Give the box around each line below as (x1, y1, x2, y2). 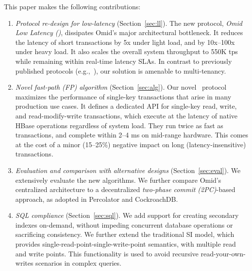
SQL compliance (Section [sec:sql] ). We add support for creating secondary (15, 210, 239, 220)
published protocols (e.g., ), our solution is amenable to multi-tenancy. (15, 65, 226, 76)
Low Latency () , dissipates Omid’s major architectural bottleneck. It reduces (15, 27, 243, 38)
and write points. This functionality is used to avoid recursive (15, 248, 199, 258)
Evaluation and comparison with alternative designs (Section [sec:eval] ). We (15, 165, 241, 175)
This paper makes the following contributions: (4, 1, 141, 11)
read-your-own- (201, 248, 246, 258)
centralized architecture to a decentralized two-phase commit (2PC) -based (15, 184, 235, 194)
